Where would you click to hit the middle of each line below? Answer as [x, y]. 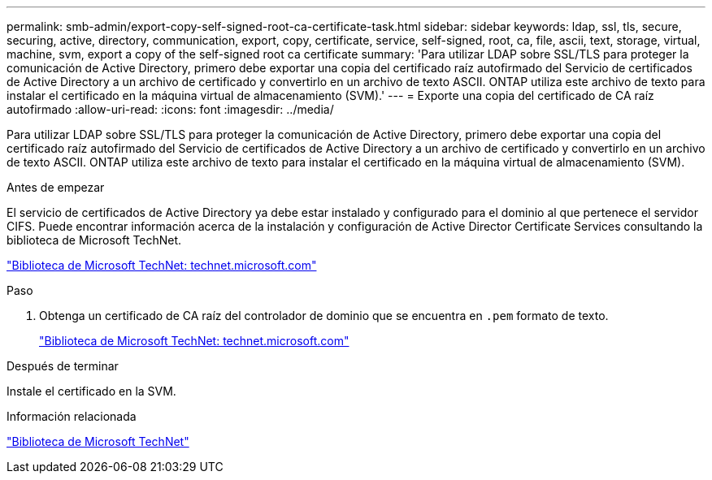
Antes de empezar [56, 187]
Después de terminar [63, 366]
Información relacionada [72, 416]
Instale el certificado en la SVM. [91, 391]
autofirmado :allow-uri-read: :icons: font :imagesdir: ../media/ [170, 109]
